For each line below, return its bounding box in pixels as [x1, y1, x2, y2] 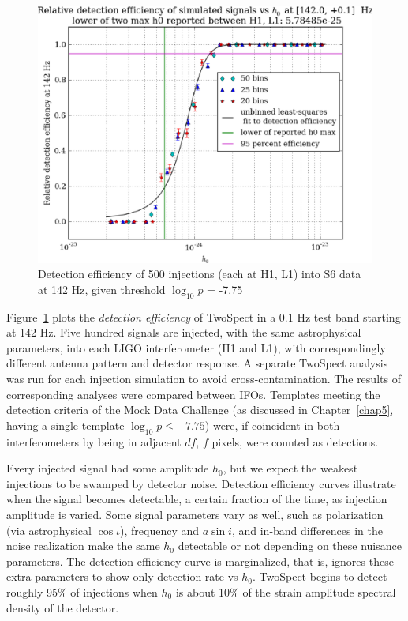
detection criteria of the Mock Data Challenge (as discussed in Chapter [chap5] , [6, 401, 394, 418]
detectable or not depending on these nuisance [178, 537, 402, 554]
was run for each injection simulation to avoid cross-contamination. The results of [6, 370, 401, 386]
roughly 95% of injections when [6, 583, 158, 600]
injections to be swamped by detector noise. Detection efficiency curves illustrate [6, 475, 396, 491]
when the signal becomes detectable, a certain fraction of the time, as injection [6, 491, 387, 507]
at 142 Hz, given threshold [38, 280, 166, 297]
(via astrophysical [6, 521, 92, 538]
